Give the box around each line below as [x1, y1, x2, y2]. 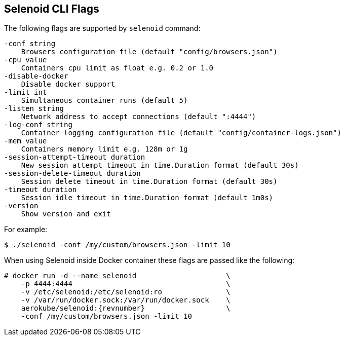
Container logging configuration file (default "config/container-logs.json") [21, 129, 341, 137]
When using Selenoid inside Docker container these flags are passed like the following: [4, 256, 295, 265]
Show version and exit [21, 210, 111, 218]
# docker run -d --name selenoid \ [4, 272, 231, 280]
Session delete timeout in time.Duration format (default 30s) [21, 177, 278, 186]
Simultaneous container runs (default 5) [21, 96, 188, 105]
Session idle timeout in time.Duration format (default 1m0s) [21, 194, 274, 202]
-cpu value [4, 56, 47, 64]
